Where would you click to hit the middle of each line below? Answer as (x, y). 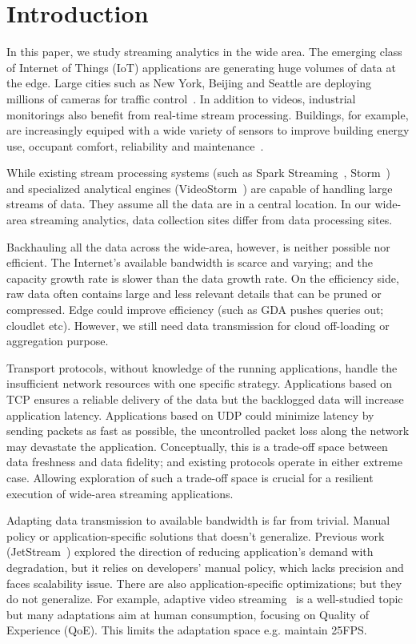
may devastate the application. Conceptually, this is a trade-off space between (197, 446)
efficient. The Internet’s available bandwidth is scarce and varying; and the (190, 262)
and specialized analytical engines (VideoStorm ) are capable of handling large (200, 188)
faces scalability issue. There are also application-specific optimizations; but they (204, 583)
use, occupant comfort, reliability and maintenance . (135, 145)
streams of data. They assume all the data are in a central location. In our (189, 204)
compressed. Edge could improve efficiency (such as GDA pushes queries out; (195, 310)
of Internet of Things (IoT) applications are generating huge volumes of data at (201, 67)
